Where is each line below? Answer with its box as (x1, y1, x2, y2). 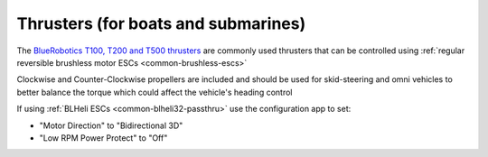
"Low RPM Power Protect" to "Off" (39, 132, 168, 143)
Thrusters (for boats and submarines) (16, 14, 306, 33)
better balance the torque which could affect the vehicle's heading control (16, 87, 293, 97)
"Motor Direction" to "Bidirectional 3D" (39, 120, 183, 131)
